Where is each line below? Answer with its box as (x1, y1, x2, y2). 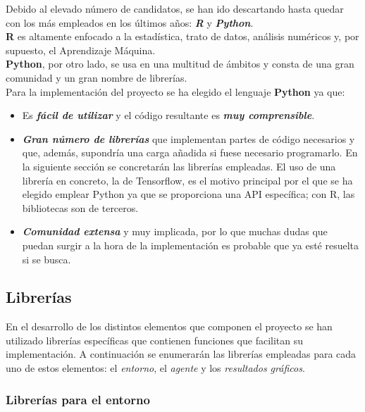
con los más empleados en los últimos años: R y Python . (6, 15, 254, 30)
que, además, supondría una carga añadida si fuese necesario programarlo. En (22, 145, 358, 160)
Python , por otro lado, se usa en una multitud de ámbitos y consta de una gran (6, 56, 354, 71)
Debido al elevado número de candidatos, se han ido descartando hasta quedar (6, 1, 344, 15)
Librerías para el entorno (6, 390, 150, 408)
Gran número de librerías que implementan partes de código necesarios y (22, 131, 355, 146)
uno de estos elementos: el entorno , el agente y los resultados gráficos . (6, 361, 305, 375)
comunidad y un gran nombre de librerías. (6, 70, 187, 85)
